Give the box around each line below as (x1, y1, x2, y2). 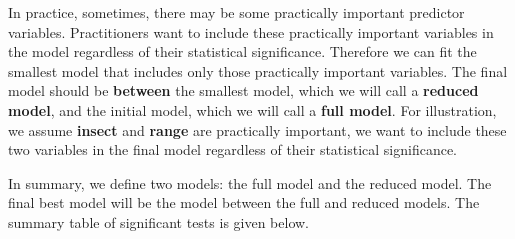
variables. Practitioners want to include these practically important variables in (8, 21, 494, 42)
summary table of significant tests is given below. (8, 211, 310, 232)
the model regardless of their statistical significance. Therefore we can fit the (8, 41, 477, 62)
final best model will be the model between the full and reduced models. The (8, 192, 480, 213)
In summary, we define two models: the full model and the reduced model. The (8, 172, 492, 193)
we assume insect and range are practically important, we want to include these (8, 119, 507, 140)
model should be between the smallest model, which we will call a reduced (8, 80, 479, 101)
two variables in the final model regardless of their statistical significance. (8, 139, 457, 160)
